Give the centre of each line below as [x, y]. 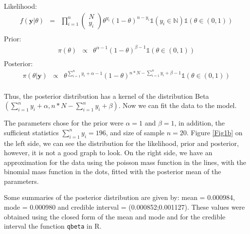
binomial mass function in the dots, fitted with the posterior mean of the [113, 171]
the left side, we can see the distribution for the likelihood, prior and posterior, [121, 143]
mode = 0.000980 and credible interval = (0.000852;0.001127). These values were [125, 207]
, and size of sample [135, 132]
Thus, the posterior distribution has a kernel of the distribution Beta [107, 96]
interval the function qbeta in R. [53, 226]
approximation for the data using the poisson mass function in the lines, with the [125, 162]
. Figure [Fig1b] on [214, 132]
